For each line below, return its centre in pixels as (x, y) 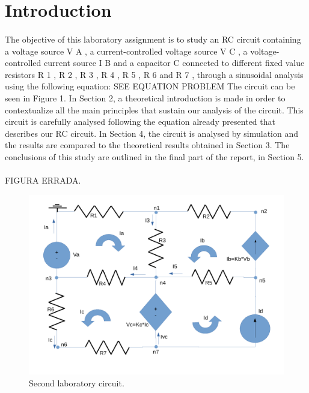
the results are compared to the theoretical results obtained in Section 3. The (147, 145)
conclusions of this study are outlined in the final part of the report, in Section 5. (154, 156)
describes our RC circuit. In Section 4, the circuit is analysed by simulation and (152, 133)
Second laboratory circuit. (77, 383)
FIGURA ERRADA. (43, 180)
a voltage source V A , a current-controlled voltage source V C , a (126, 51)
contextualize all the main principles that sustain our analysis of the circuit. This (154, 109)
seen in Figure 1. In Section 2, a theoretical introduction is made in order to (145, 97)
